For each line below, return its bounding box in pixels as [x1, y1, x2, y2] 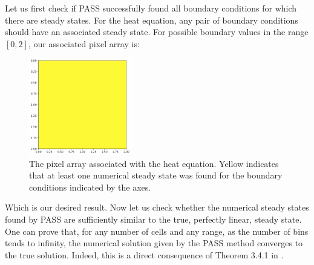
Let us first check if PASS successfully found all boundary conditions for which [5, 2, 297, 14]
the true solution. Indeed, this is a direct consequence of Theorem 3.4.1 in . [5, 248, 284, 261]
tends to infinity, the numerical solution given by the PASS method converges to [5, 237, 303, 249]
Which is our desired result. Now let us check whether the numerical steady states [5, 201, 309, 214]
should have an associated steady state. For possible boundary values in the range [5, 25, 309, 38]
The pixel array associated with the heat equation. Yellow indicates [29, 157, 279, 169]
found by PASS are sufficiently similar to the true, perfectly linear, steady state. [5, 212, 302, 225]
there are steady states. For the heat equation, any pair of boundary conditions [5, 13, 298, 26]
